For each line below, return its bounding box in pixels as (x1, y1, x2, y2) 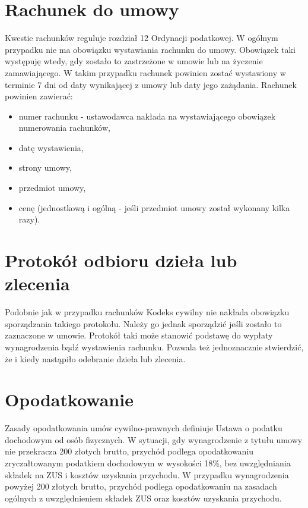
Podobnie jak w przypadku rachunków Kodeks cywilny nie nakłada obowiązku (5, 306, 290, 318)
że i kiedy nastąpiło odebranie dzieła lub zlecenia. (5, 352, 186, 365)
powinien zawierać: (5, 90, 73, 102)
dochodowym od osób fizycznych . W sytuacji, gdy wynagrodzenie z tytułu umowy (5, 433, 303, 446)
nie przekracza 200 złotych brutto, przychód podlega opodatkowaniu (5, 445, 254, 457)
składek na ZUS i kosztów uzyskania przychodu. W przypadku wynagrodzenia (5, 468, 289, 481)
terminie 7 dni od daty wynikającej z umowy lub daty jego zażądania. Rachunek (5, 78, 297, 90)
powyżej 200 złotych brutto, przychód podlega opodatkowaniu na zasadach (5, 480, 277, 493)
